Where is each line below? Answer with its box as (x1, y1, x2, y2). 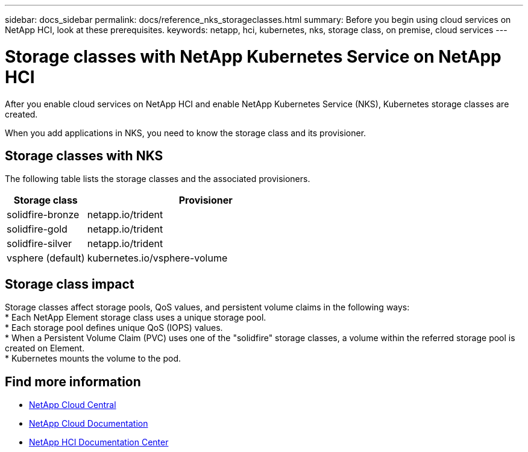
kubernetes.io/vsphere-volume (87, 252, 228, 265)
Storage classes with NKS (5, 148, 163, 163)
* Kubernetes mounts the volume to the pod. (5, 353, 181, 364)
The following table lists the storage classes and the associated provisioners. (5, 174, 310, 184)
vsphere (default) (7, 252, 85, 265)
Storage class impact (5, 276, 134, 292)
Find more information (5, 374, 141, 389)
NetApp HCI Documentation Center (29, 437, 169, 448)
